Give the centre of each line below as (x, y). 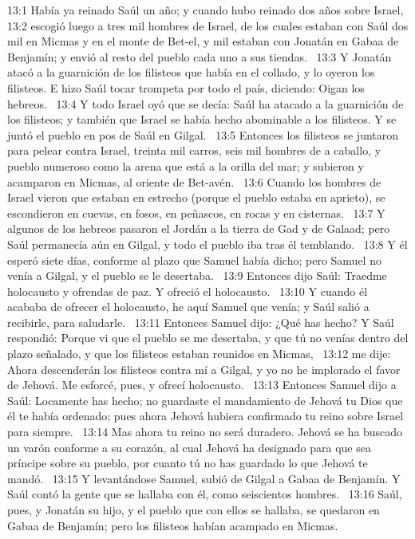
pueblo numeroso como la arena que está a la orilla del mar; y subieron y (186, 165)
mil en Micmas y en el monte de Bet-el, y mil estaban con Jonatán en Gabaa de (203, 41)
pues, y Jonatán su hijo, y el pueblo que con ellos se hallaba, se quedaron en (194, 509)
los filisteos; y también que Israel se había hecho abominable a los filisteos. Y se (202, 119)
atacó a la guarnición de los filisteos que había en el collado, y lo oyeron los (191, 72)
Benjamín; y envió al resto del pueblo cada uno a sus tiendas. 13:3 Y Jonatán (200, 56)
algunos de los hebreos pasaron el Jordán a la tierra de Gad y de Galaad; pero (199, 228)
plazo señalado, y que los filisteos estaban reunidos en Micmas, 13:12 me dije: (199, 354)
